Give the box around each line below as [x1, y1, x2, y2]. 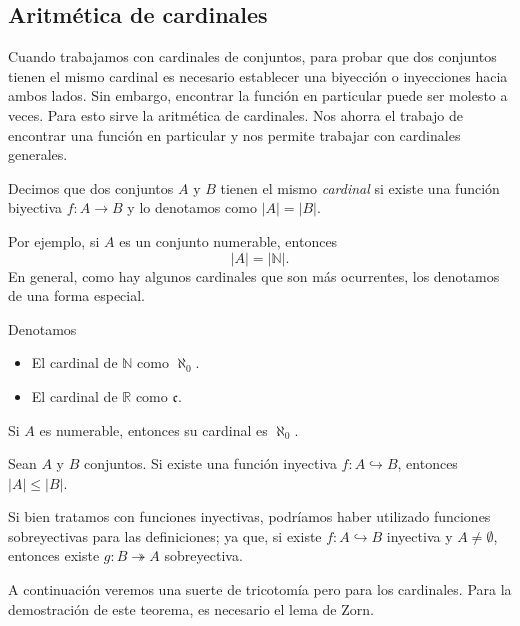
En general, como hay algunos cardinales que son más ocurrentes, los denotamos [8, 265, 500, 286]
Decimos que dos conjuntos [8, 177, 174, 198]
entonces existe [8, 545, 100, 566]
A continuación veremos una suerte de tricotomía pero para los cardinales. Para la [8, 579, 512, 600]
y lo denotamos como [127, 197, 257, 218]
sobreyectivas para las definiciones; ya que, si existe [8, 525, 322, 546]
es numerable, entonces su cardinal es [39, 419, 268, 440]
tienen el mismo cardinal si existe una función [220, 177, 500, 198]
